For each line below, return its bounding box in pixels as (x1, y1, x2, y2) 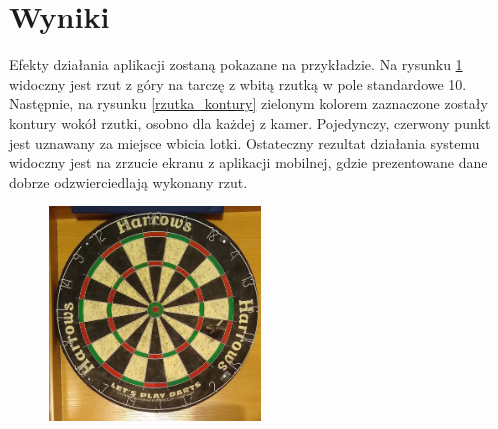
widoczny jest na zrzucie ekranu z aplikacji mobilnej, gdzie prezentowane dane (9, 152, 488, 173)
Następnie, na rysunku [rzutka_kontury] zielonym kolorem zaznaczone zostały (9, 93, 488, 114)
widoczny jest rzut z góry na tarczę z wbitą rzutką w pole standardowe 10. (9, 73, 467, 94)
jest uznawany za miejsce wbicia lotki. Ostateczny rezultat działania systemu (9, 132, 480, 153)
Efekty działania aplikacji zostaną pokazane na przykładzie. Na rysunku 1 (9, 54, 463, 75)
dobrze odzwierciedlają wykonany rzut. (9, 171, 248, 192)
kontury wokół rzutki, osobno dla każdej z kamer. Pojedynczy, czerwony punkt (9, 112, 491, 133)
